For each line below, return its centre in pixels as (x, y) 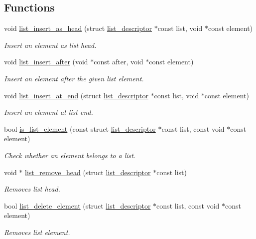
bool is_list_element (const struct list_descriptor (80, 128)
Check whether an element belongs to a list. (70, 155)
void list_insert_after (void (46, 62)
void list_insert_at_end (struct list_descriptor (76, 95)
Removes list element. (37, 232)
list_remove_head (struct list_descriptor (88, 172)
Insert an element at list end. (49, 112)
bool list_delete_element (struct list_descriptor (77, 205)
